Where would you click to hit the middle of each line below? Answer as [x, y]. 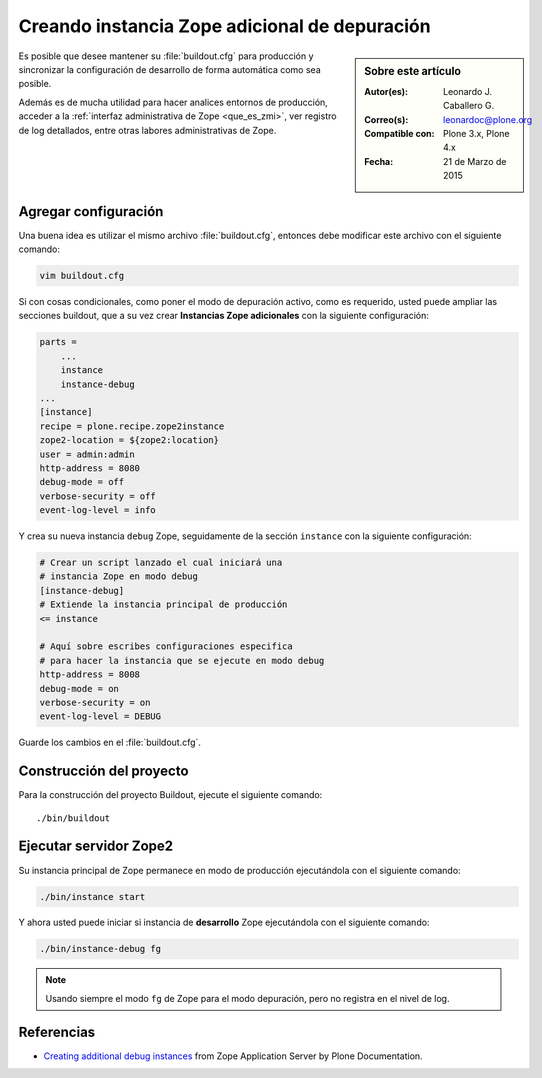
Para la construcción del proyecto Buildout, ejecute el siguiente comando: [170, 795]
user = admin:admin [87, 454]
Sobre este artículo [413, 71]
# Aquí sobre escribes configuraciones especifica [166, 646]
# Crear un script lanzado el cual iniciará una [161, 563]
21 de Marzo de [475, 161]
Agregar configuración [91, 211]
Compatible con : [399, 133]
